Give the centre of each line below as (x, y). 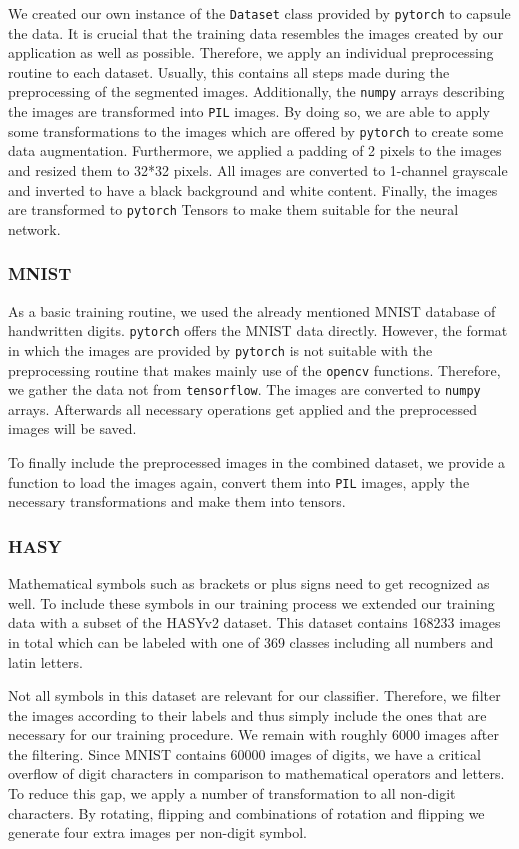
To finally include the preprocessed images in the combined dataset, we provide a (257, 462)
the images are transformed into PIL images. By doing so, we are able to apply (249, 111)
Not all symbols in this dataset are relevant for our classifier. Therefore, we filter (254, 695)
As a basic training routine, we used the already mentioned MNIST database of (252, 310)
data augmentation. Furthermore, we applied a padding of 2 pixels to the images (255, 150)
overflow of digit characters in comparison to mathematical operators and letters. (256, 773)
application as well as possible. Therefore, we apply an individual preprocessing (251, 52)
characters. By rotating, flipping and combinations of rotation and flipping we (246, 812)
